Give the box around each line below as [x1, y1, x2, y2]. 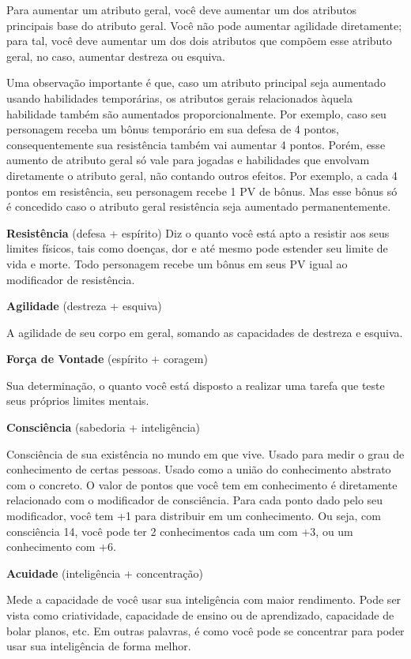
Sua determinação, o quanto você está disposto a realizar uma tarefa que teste [6, 376, 385, 393]
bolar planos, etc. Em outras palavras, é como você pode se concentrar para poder [6, 622, 405, 638]
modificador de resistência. [6, 271, 135, 287]
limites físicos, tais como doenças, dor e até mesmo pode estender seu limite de [6, 240, 388, 256]
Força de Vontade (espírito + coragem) [6, 350, 208, 367]
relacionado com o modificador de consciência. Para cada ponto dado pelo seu [6, 492, 383, 508]
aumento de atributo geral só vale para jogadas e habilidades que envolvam [6, 152, 370, 168]
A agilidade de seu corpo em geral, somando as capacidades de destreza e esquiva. [6, 324, 403, 340]
